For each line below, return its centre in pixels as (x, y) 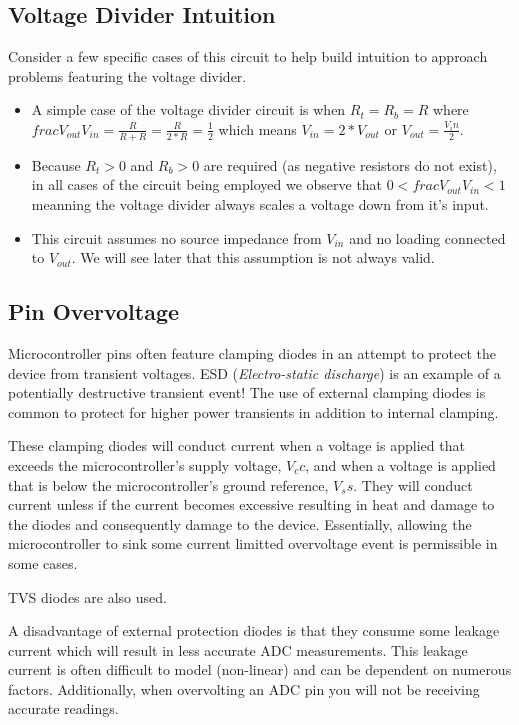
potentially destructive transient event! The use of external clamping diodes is (247, 392)
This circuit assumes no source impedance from (176, 237)
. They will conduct (413, 484)
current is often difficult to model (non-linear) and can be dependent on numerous (260, 669)
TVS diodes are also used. (87, 596)
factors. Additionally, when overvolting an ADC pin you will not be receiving (244, 688)
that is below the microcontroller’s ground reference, (168, 484)
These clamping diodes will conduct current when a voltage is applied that (236, 445)
